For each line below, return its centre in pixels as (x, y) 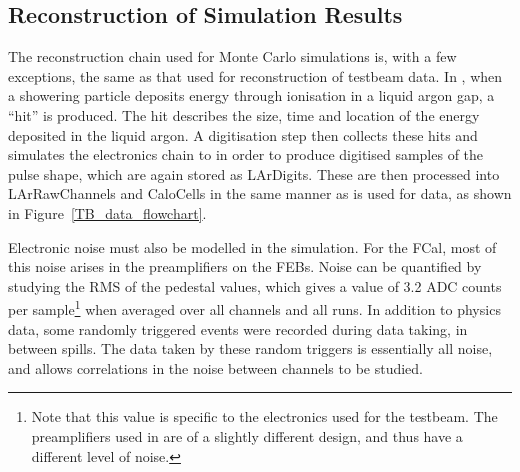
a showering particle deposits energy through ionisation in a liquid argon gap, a (251, 95)
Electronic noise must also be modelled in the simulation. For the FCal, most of (252, 246)
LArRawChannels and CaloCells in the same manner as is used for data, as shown (260, 193)
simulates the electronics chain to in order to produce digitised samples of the (246, 154)
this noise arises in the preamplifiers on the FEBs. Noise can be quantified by (245, 266)
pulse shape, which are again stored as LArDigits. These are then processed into (254, 173)
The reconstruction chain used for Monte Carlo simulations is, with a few (232, 56)
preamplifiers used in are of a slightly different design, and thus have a (247, 435)
